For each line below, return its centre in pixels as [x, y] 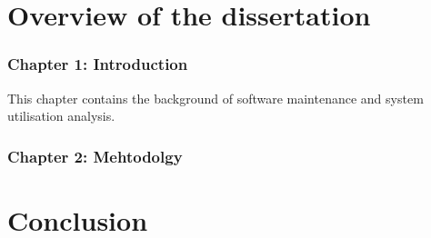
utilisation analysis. [61, 116]
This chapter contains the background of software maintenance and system [215, 98]
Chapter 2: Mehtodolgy [95, 156]
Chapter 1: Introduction [98, 64]
